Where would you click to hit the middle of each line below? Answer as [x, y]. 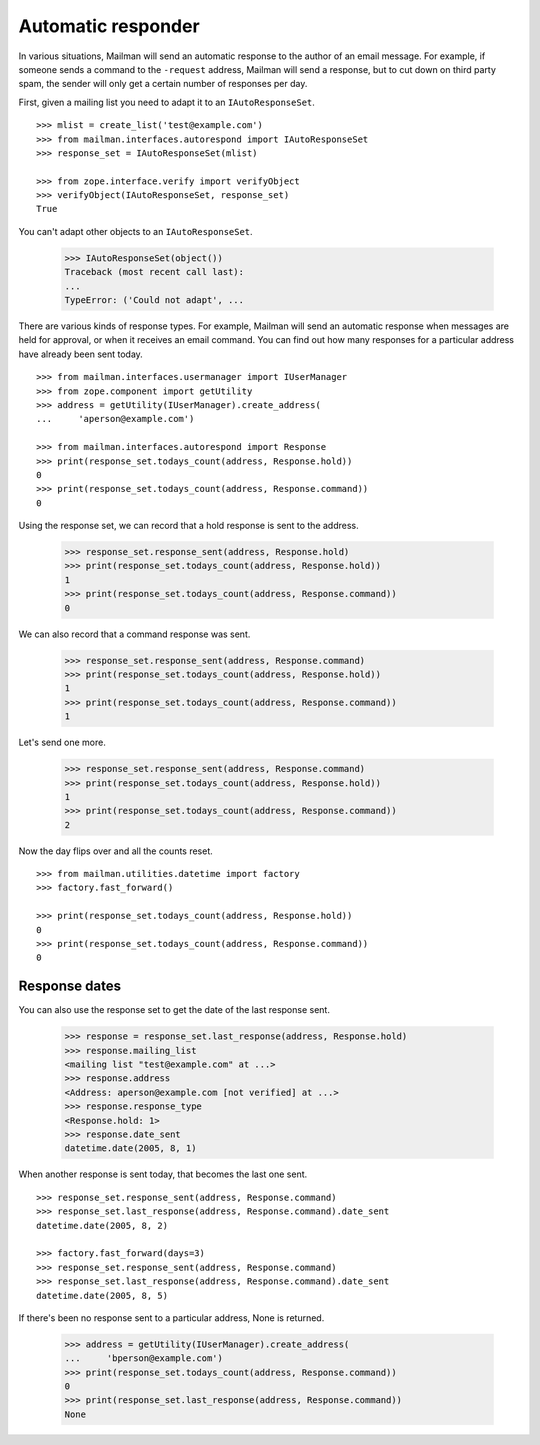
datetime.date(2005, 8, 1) [130, 1148]
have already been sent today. [81, 354]
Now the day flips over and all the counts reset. [116, 851]
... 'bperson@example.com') [144, 1358]
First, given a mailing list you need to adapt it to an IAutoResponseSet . [166, 102]
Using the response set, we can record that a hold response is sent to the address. [188, 526]
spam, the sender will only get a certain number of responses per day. [163, 84]
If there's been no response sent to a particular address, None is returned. [171, 1317]
